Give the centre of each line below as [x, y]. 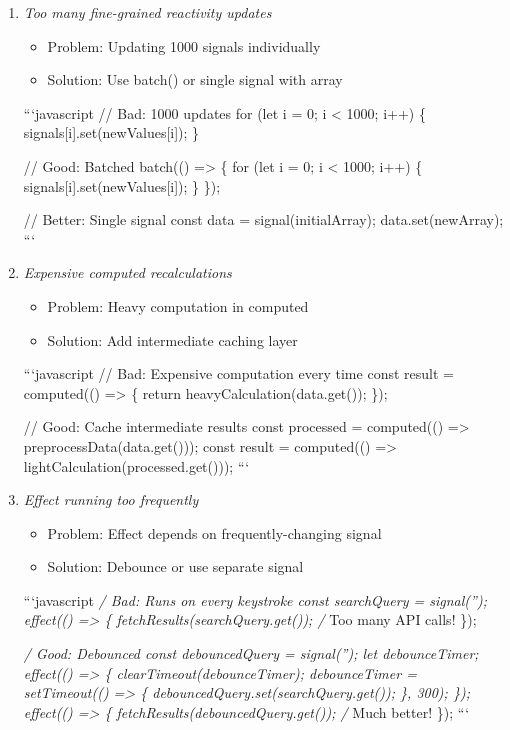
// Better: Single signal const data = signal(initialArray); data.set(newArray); [263, 219]
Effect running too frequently [111, 499]
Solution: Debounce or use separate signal [175, 566]
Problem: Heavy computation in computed [178, 305]
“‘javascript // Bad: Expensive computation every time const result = [238, 373]
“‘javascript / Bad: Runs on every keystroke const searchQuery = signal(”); [255, 599]
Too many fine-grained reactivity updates [147, 12]
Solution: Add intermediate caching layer [172, 339]
